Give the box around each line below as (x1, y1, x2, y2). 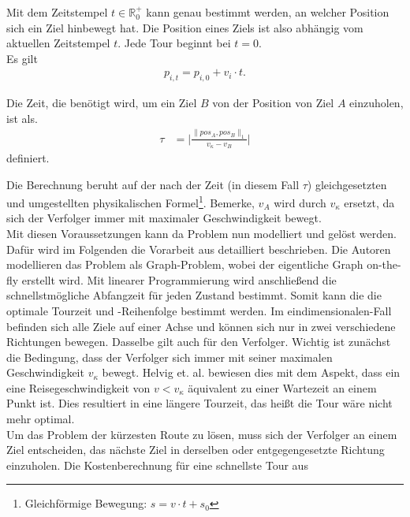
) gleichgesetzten (307, 176, 387, 192)
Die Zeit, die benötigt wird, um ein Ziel (6, 95, 197, 111)
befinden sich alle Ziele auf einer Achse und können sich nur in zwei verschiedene (6, 318, 396, 334)
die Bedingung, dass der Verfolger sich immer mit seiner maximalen (6, 348, 333, 365)
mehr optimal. (6, 411, 75, 427)
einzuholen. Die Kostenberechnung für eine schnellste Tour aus (6, 456, 308, 473)
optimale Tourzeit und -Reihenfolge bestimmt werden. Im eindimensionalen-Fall (6, 302, 392, 318)
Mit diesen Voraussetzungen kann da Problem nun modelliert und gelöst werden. (6, 225, 397, 241)
